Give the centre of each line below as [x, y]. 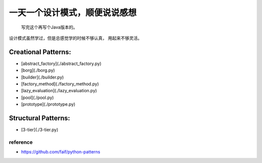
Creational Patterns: [40, 52]
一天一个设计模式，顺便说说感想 [73, 13]
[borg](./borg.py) [38, 70]
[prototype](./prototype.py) [48, 104]
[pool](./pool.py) [38, 98]
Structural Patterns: [40, 118]
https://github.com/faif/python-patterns [61, 152]
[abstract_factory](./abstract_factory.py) [61, 64]
